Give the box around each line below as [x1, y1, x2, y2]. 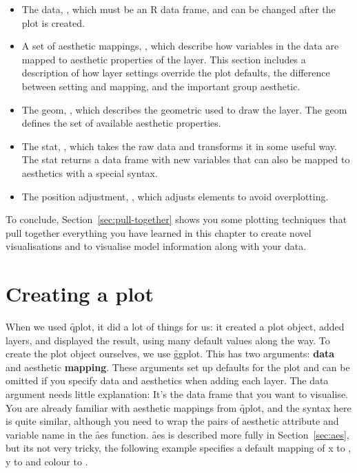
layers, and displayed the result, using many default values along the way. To [6, 333, 330, 347]
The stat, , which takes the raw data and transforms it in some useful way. [21, 138, 337, 153]
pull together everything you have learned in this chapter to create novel [6, 225, 312, 240]
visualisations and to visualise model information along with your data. [6, 239, 307, 253]
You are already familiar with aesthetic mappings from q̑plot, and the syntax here [6, 400, 351, 414]
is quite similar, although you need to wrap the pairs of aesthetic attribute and [6, 414, 339, 428]
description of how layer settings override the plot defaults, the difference [21, 65, 330, 80]
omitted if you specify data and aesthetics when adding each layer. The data [6, 373, 329, 388]
